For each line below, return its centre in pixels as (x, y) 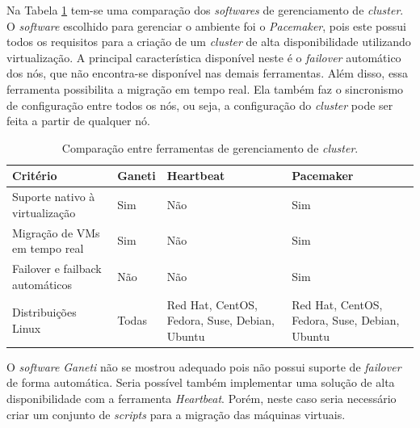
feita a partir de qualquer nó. (78, 121)
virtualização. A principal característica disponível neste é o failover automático (204, 57)
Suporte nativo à (54, 197)
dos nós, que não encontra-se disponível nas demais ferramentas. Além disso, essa (208, 73)
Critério (35, 176)
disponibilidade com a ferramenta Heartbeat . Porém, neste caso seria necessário (202, 398)
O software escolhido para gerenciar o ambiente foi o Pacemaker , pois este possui (207, 25)
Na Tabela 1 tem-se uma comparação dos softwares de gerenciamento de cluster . (205, 10)
